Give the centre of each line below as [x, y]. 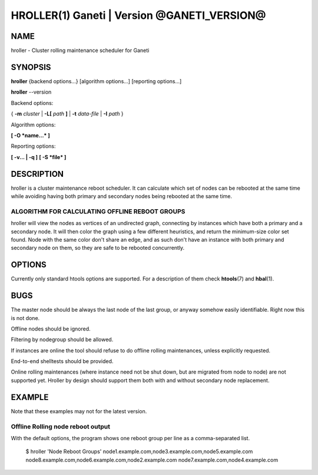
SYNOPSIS [31, 67]
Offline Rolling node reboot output [60, 426]
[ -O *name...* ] [30, 135]
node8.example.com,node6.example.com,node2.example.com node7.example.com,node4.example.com [152, 460]
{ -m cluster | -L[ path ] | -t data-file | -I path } [67, 114]
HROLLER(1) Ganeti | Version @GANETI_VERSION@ [138, 15]
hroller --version [31, 92]
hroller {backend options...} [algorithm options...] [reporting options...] [96, 81]
